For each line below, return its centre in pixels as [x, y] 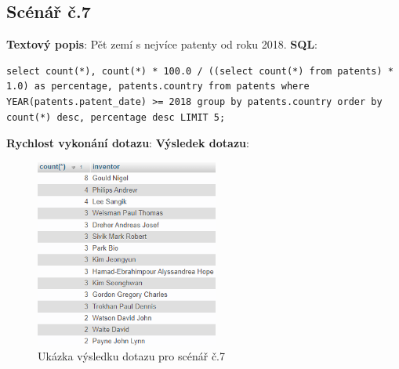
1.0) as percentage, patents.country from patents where [158, 87]
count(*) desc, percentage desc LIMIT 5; [116, 117]
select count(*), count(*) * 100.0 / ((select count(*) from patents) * [200, 71]
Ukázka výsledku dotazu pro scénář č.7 [132, 356]
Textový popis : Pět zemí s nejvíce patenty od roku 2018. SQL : [162, 44]
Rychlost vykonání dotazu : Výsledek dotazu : [128, 143]
